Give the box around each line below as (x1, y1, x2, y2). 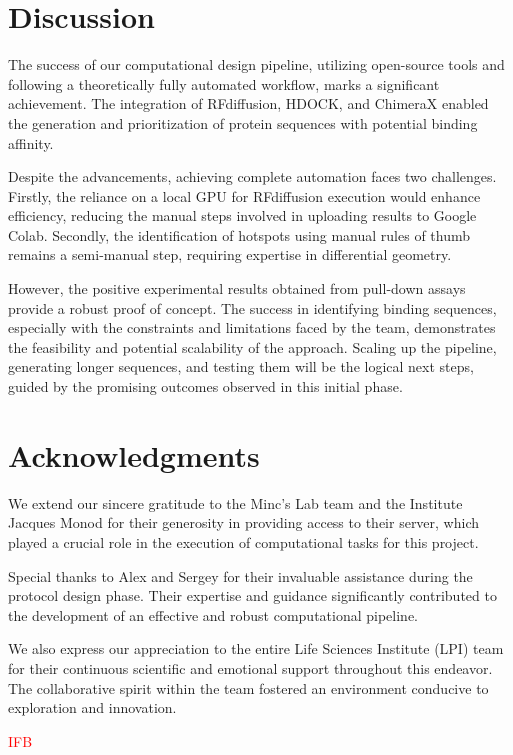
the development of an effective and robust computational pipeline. (8, 604, 419, 625)
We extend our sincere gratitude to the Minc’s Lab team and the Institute (8, 492, 463, 513)
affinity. (8, 132, 54, 153)
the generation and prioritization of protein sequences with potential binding (8, 112, 478, 133)
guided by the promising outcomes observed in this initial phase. (8, 376, 403, 397)
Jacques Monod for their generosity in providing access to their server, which (8, 512, 480, 533)
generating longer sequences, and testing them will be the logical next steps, (8, 356, 474, 377)
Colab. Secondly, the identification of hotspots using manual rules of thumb (8, 224, 471, 245)
